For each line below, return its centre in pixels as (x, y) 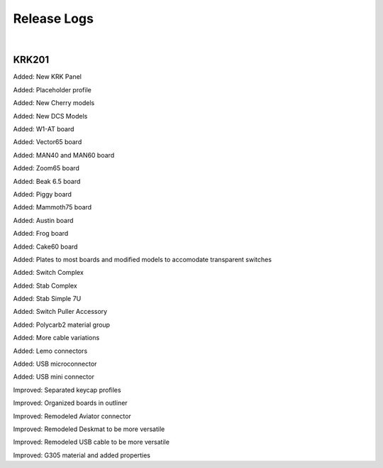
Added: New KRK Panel (47, 77)
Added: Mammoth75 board (52, 207)
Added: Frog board (41, 234)
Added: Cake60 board (45, 246)
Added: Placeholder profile (52, 89)
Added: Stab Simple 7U (47, 299)
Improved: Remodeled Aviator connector (72, 416)
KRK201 (31, 60)
